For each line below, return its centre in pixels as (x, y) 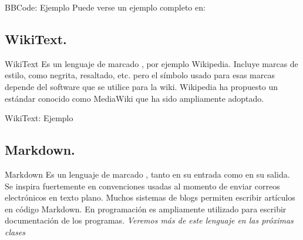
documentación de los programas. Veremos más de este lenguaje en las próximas (149, 220)
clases (15, 231)
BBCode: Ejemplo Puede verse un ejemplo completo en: (105, 7)
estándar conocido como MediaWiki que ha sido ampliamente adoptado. (134, 98)
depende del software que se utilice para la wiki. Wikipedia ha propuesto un (142, 86)
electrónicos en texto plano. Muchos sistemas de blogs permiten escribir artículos (150, 197)
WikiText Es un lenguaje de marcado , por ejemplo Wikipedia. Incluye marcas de (151, 63)
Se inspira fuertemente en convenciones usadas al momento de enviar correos (142, 186)
